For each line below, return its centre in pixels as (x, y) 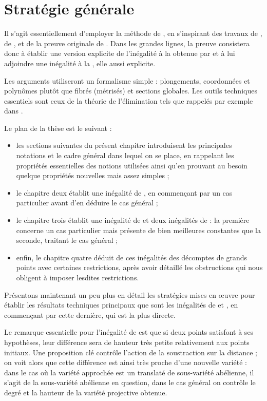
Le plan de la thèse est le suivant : (58, 128)
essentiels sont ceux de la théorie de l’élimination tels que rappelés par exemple (129, 100)
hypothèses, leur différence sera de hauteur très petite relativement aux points (127, 342)
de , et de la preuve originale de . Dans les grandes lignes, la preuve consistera (127, 43)
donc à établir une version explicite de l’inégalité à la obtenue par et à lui (120, 53)
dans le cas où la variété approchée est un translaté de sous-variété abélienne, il (129, 372)
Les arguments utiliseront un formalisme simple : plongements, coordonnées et (127, 80)
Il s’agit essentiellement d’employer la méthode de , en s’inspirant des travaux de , (133, 33)
